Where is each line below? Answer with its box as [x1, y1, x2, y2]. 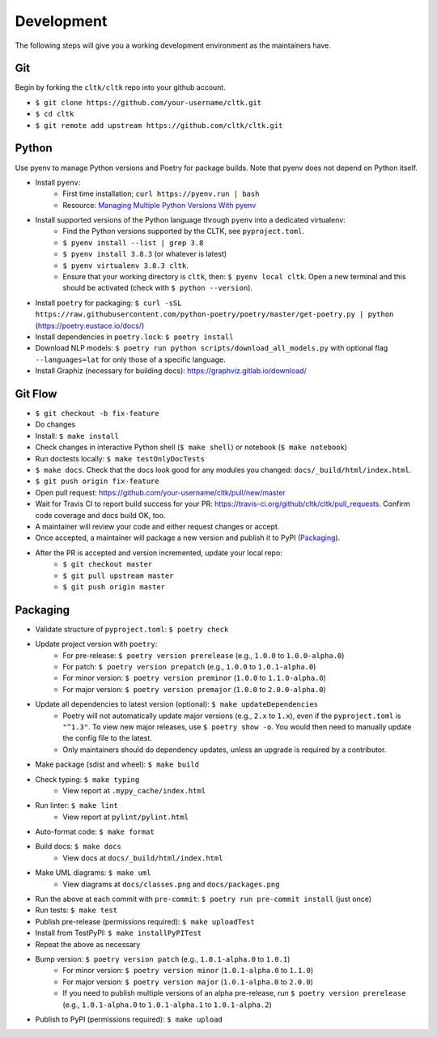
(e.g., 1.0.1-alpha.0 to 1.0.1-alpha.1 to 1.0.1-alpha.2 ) [62, 1000, 273, 1009]
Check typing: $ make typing [35, 774, 140, 784]
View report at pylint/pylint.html [62, 812, 189, 822]
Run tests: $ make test [35, 905, 118, 915]
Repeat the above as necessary [35, 939, 141, 949]
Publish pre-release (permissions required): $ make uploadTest [35, 916, 255, 926]
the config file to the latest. [62, 733, 153, 743]
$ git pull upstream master [62, 571, 174, 580]
